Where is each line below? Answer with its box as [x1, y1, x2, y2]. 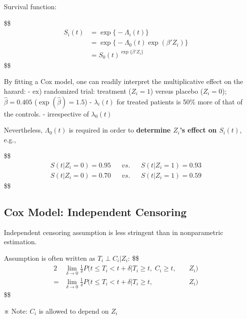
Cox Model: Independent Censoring [4, 204, 187, 219]
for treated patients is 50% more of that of [116, 96, 243, 106]
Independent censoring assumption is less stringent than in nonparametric [4, 227, 223, 237]
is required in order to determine [69, 125, 171, 135]
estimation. [4, 236, 37, 247]
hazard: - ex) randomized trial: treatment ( [4, 85, 132, 96]
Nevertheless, [4, 125, 43, 135]
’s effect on [180, 125, 217, 135]
